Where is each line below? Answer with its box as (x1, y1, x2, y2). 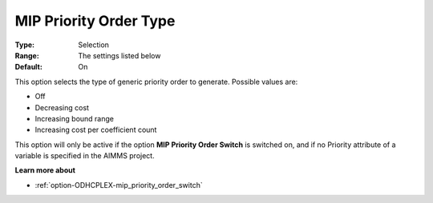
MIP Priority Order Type (14, 12, 176, 30)
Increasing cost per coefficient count (34, 125, 157, 135)
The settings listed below (78, 50, 161, 60)
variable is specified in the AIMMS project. (14, 151, 156, 161)
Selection (78, 40, 110, 50)
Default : (14, 62, 43, 72)
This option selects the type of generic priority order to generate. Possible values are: (14, 77, 298, 86)
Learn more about (14, 165, 76, 175)
